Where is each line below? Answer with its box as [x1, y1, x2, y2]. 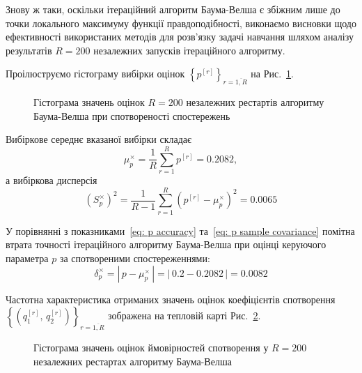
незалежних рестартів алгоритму [186, 95, 324, 109]
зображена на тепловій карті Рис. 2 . [108, 308, 261, 323]
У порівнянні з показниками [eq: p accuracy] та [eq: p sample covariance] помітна [6, 223, 355, 238]
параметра [6, 250, 49, 265]
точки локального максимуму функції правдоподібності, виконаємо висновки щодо [6, 15, 356, 30]
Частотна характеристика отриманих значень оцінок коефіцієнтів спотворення [6, 291, 336, 306]
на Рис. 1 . [251, 66, 294, 81]
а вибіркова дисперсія [6, 173, 97, 188]
